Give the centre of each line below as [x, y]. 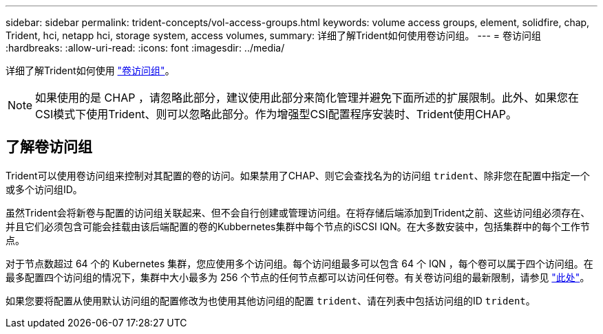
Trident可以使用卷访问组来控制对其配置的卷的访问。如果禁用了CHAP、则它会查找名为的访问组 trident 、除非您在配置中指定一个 [298, 175]
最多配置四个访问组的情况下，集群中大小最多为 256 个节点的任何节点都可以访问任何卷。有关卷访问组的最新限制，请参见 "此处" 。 [298, 277]
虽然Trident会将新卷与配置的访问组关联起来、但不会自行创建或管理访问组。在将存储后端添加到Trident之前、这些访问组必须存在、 [298, 212]
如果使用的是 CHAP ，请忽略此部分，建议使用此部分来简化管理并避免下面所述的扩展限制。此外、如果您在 [307, 98]
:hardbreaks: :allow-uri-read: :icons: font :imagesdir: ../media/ [145, 48]
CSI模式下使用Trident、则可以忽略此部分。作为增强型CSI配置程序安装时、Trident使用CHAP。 [276, 114]
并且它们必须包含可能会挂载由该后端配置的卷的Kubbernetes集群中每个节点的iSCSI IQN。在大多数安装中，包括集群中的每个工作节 [298, 226]
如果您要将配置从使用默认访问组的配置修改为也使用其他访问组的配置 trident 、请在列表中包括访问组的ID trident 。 [271, 300]
